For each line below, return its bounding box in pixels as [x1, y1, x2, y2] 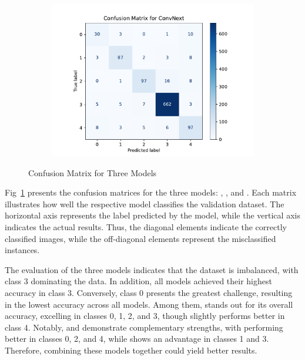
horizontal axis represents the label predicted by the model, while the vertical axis [5, 209, 300, 221]
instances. [5, 244, 40, 256]
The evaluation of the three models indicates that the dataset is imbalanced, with [5, 263, 299, 275]
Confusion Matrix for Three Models [28, 166, 157, 179]
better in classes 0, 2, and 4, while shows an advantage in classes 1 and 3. [5, 332, 269, 345]
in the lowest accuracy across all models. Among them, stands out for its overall [5, 298, 293, 310]
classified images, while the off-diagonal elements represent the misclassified [5, 232, 276, 244]
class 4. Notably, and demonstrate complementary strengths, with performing [5, 321, 283, 333]
